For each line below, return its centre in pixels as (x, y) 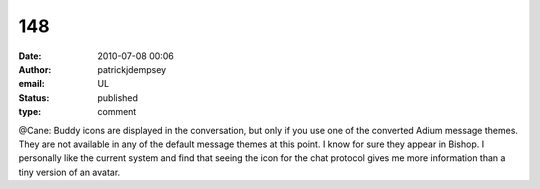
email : (31, 84)
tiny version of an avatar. (69, 172)
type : (30, 112)
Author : (35, 69)
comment (117, 112)
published (118, 97)
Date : (30, 56)
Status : (34, 97)
